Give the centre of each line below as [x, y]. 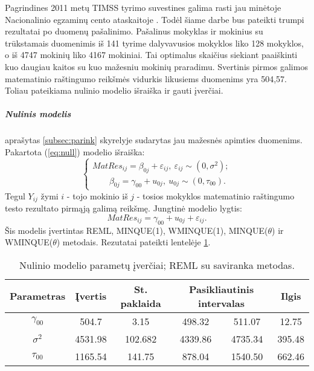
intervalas [221, 303]
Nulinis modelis [38, 114]
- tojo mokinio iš [97, 195]
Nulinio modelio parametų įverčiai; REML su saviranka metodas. [157, 265]
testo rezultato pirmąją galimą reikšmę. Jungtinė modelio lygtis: [123, 208]
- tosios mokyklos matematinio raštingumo [216, 195]
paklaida [141, 303]
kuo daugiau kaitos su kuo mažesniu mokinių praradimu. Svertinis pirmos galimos [156, 66]
